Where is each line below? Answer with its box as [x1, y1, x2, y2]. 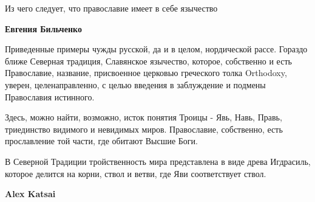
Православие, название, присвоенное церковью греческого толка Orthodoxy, [5, 66, 287, 79]
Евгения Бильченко [5, 22, 82, 35]
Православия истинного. [5, 90, 95, 103]
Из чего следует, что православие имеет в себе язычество [5, 2, 218, 14]
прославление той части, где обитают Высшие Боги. [5, 134, 198, 147]
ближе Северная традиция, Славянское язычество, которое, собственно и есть [5, 54, 292, 67]
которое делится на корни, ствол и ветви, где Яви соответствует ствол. [5, 167, 266, 179]
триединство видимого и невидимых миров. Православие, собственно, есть [5, 122, 283, 135]
